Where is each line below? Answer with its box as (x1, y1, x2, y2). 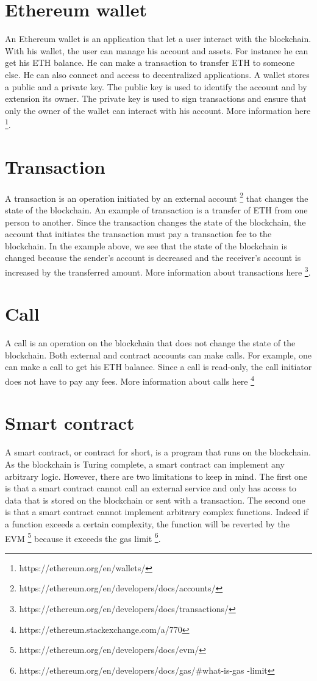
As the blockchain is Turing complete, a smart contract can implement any (5, 458, 285, 470)
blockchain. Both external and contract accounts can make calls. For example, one (5, 348, 312, 361)
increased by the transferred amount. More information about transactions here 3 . (5, 263, 311, 278)
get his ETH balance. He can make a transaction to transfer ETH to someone (5, 56, 295, 69)
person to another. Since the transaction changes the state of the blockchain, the (5, 215, 306, 228)
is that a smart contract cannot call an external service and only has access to (5, 482, 297, 494)
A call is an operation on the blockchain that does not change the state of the (5, 337, 296, 349)
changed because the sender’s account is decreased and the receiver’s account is (5, 251, 301, 264)
